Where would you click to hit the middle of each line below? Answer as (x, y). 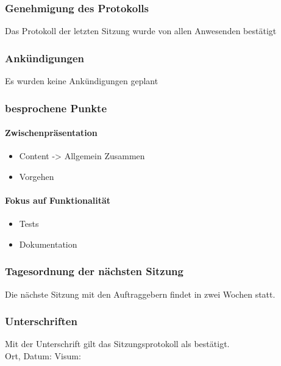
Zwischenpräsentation (51, 133)
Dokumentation (48, 244)
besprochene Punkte (56, 108)
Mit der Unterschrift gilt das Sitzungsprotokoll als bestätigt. (117, 344)
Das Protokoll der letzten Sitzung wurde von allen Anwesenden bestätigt (141, 31)
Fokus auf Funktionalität (58, 200)
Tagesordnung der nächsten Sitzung (94, 271)
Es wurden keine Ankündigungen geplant (82, 81)
